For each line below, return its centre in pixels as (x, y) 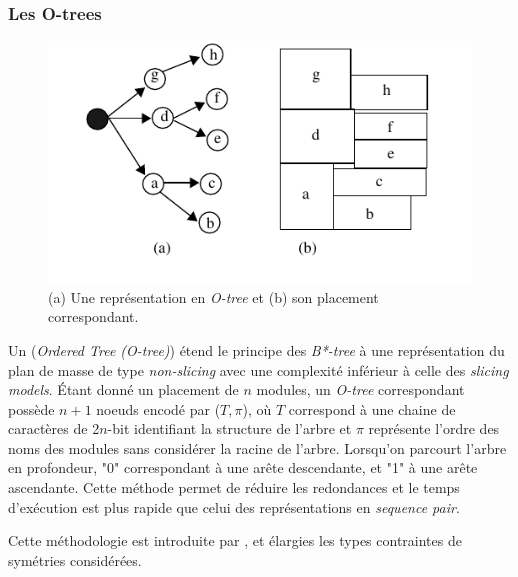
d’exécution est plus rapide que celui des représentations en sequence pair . (234, 506)
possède (31, 408)
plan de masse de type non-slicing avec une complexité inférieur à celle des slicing (258, 369)
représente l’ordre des (434, 428)
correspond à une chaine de (372, 408)
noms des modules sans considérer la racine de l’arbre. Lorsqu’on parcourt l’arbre (257, 447)
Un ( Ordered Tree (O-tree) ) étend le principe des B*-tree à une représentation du (256, 349)
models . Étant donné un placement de (123, 389)
